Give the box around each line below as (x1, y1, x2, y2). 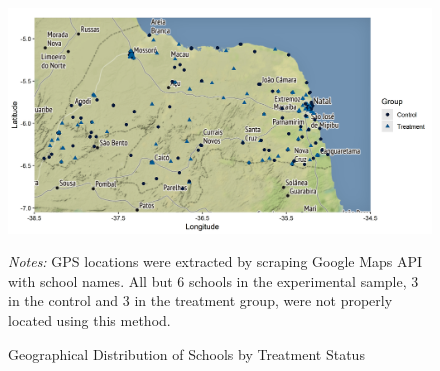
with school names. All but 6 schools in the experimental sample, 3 (8, 270, 419, 291)
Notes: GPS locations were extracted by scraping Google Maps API (8, 251, 423, 272)
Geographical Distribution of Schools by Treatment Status (8, 343, 365, 364)
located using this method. (8, 310, 171, 331)
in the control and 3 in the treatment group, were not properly (8, 290, 393, 311)
